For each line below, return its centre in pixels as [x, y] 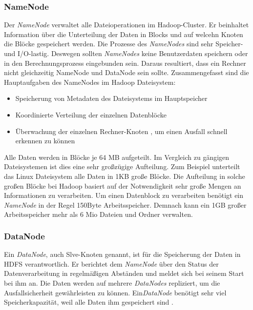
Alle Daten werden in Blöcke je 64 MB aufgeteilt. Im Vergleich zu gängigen [117, 157]
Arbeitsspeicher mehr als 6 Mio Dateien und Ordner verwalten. [98, 214]
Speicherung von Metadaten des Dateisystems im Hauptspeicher [111, 98]
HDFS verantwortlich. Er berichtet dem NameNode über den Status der [111, 263]
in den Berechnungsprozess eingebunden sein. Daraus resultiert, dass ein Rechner [125, 63]
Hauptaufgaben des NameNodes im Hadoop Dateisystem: [90, 82]
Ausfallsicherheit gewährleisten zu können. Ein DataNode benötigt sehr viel [115, 292]
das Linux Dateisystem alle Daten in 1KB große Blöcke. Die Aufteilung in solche [125, 176]
